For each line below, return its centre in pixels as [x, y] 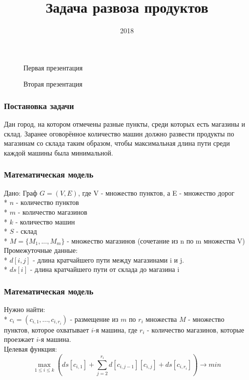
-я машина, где [115, 329]
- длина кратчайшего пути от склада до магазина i [105, 269]
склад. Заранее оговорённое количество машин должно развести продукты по [119, 133]
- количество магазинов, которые [196, 329]
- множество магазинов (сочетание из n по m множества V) [156, 240]
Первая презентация [53, 67]
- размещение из [94, 319]
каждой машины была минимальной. [59, 152]
